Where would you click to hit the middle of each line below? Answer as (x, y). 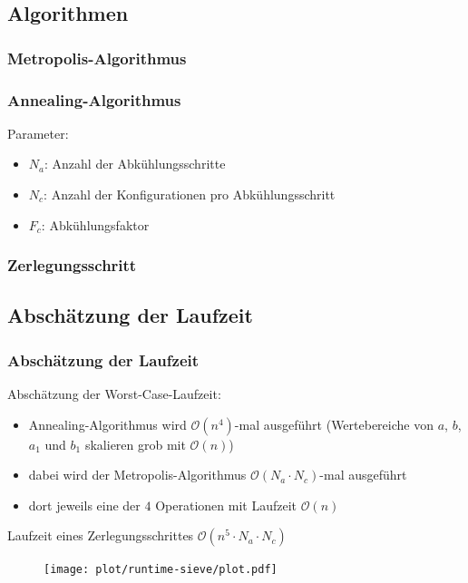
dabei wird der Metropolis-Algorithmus (137, 475)
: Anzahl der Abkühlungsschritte (135, 164)
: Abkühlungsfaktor (95, 224)
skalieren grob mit (135, 444)
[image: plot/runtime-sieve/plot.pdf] (161, 570)
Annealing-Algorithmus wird (107, 424)
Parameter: (38, 133)
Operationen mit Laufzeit (226, 505)
